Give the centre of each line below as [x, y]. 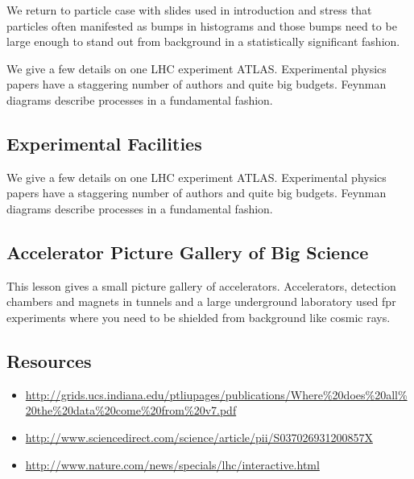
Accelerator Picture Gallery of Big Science [188, 252]
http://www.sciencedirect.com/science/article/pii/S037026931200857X [199, 437]
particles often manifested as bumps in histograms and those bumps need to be [202, 25]
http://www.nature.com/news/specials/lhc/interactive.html [172, 464]
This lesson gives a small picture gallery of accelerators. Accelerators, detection [201, 285]
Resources [49, 360]
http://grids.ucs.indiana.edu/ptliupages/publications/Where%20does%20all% [216, 394]
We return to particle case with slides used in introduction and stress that [189, 10]
